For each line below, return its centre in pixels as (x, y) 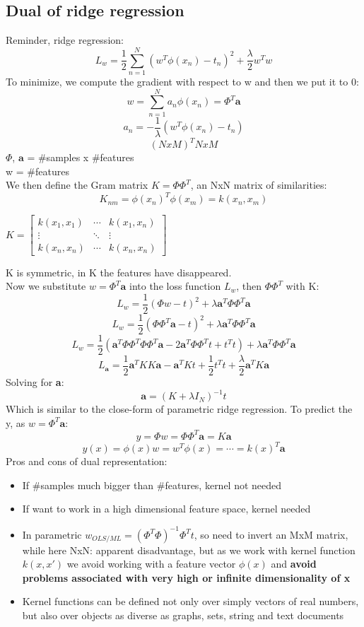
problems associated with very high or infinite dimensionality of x (186, 577)
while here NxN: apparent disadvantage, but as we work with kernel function (189, 550)
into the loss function (175, 286)
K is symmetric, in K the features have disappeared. (119, 272)
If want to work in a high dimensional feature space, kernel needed (166, 509)
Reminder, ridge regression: (65, 40)
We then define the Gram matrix (77, 185)
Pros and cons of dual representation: (87, 461)
